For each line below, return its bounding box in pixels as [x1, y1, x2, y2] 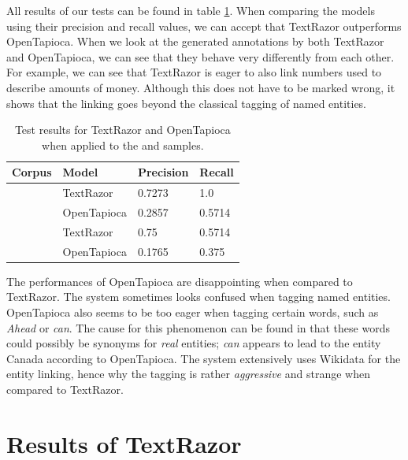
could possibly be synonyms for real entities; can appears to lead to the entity [6, 335, 381, 351]
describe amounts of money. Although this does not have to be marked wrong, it [6, 79, 395, 95]
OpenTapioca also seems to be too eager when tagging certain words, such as [6, 304, 379, 320]
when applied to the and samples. [42, 136, 204, 153]
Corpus [12, 164, 52, 180]
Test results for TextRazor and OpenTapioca [14, 121, 231, 138]
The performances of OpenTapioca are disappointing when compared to [6, 273, 353, 289]
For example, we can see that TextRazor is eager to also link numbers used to [6, 64, 382, 80]
